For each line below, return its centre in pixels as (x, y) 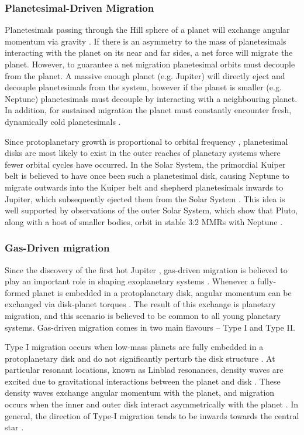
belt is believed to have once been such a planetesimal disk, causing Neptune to (147, 176)
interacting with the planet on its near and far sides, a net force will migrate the (149, 52)
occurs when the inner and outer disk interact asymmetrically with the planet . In (152, 404)
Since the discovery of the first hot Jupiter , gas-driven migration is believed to (146, 269)
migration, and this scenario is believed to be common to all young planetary (143, 315)
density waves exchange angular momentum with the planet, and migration (140, 392)
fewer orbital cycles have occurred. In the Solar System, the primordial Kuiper (145, 164)
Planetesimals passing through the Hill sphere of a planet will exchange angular (147, 30)
